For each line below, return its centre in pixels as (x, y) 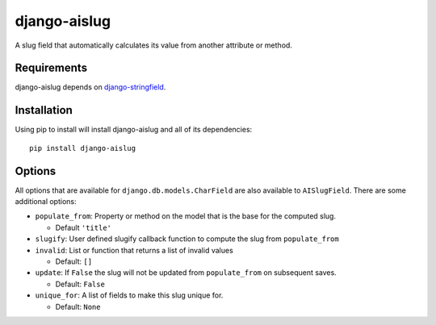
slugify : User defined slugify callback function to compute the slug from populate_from (187, 239)
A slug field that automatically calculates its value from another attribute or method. (153, 45)
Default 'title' (84, 227)
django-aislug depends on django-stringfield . (90, 87)
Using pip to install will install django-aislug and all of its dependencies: (134, 130)
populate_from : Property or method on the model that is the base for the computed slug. (186, 216)
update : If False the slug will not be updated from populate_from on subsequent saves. (186, 273)
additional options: (46, 202)
